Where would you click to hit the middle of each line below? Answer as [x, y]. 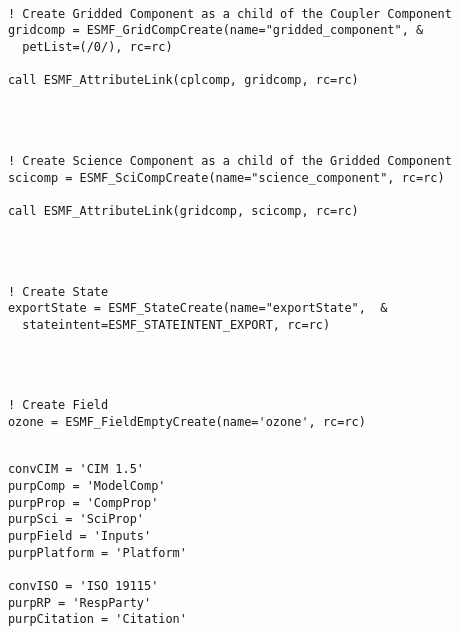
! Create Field [58, 405]
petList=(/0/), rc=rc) [97, 46]
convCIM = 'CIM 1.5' [75, 469]
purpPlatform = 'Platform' [97, 552]
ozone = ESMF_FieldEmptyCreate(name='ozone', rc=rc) [186, 422]
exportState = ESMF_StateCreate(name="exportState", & [197, 308]
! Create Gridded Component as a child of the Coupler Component [229, 13]
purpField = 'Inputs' [79, 536]
